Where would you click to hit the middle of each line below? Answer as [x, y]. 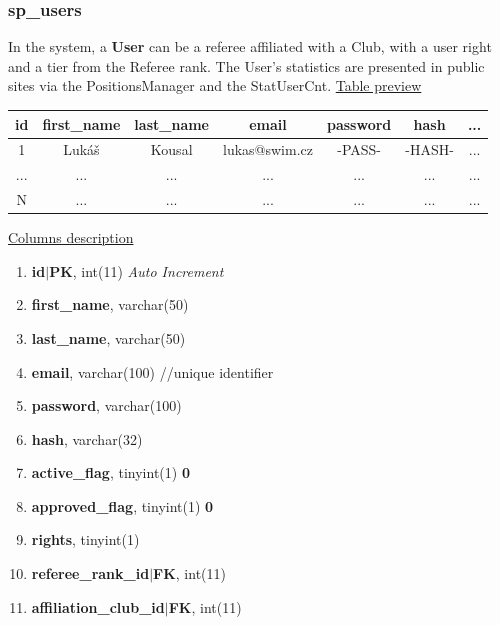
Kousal [171, 149]
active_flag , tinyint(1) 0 [110, 472]
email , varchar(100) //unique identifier [152, 371]
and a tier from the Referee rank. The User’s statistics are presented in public [246, 65]
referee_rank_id [90, 573]
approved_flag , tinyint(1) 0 [122, 505]
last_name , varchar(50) [108, 337]
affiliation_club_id [98, 606]
